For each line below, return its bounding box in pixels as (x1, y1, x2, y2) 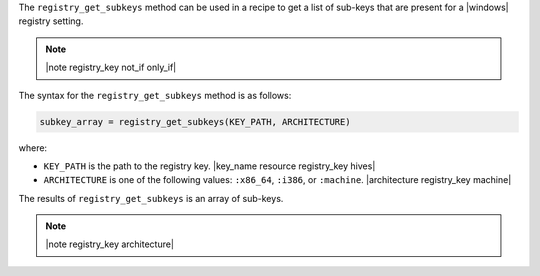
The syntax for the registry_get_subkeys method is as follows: (18, 89, 292, 101)
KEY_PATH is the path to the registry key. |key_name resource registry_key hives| (43, 160, 376, 172)
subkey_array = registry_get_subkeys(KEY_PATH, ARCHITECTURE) (39, 116, 351, 127)
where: (18, 141, 48, 154)
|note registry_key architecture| (45, 238, 175, 250)
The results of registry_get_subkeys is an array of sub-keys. (18, 192, 284, 204)
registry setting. (18, 15, 84, 27)
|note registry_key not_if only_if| (45, 61, 177, 74)
